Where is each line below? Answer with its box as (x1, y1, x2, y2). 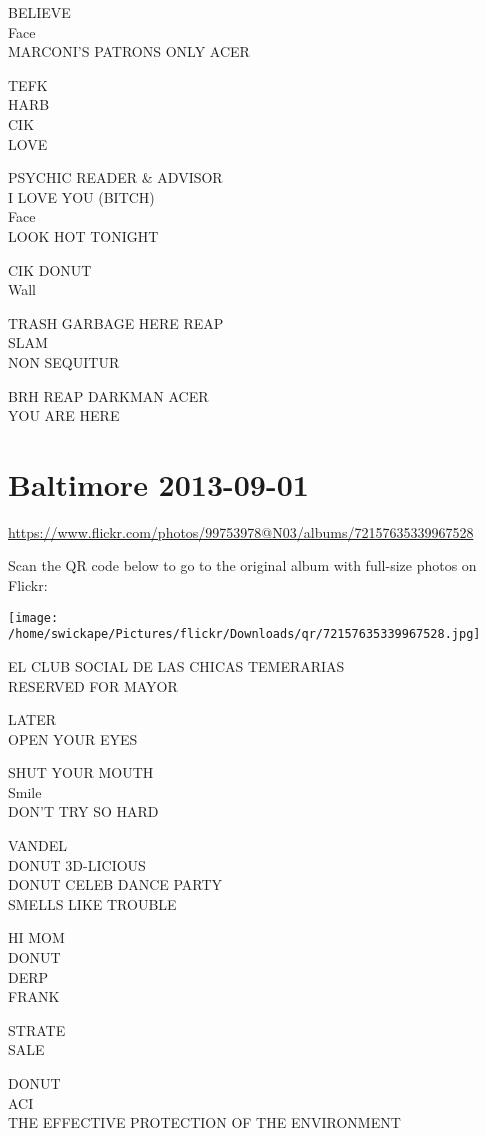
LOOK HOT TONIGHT (8, 225, 159, 246)
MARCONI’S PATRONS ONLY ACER (8, 41, 250, 62)
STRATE (8, 1019, 66, 1040)
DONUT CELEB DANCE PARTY (8, 874, 223, 895)
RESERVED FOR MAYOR (8, 675, 178, 696)
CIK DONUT (8, 259, 92, 280)
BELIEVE (8, 2, 71, 22)
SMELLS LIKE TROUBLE (8, 893, 177, 914)
